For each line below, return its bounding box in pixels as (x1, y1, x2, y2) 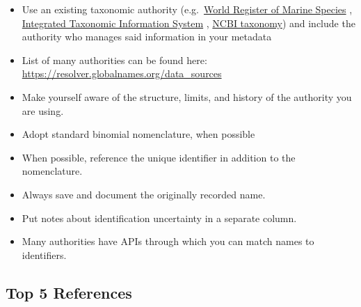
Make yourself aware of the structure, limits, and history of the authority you (22, 89, 352, 104)
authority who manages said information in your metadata (22, 29, 272, 44)
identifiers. (22, 247, 67, 262)
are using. (22, 103, 64, 118)
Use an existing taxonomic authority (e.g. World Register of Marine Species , (22, 2, 353, 16)
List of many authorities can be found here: (22, 52, 207, 67)
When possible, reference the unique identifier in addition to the (22, 150, 296, 164)
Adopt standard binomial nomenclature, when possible (22, 127, 255, 141)
